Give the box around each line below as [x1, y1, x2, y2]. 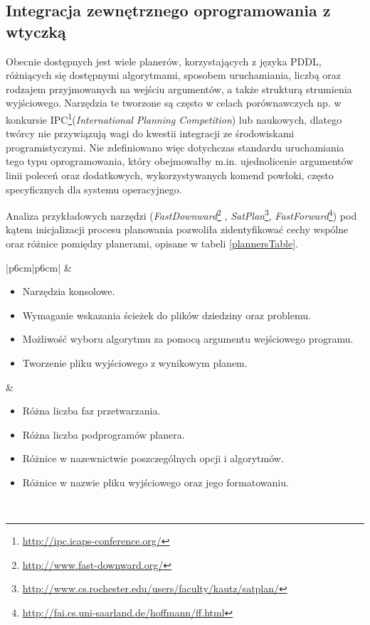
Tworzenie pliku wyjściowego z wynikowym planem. [22, 356, 248, 370]
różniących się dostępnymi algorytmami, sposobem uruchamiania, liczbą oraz [6, 68, 342, 82]
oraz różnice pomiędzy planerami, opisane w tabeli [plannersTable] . [6, 236, 299, 251]
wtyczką [6, 20, 66, 42]
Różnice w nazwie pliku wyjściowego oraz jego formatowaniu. [22, 474, 289, 489]
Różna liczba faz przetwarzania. [22, 403, 161, 418]
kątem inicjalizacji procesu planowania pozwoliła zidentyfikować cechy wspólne [6, 222, 349, 237]
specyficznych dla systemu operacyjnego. [6, 181, 182, 196]
